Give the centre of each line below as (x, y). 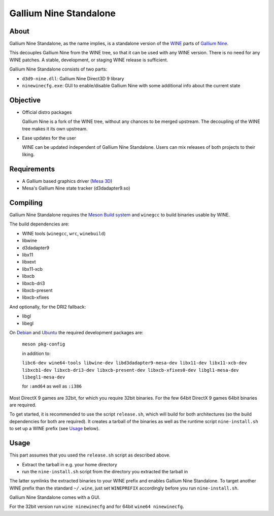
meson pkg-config (44, 344)
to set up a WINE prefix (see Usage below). (55, 429)
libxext (29, 262)
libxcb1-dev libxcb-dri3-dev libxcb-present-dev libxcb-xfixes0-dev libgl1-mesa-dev (130, 370)
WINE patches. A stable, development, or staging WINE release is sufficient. (89, 60)
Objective (25, 100)
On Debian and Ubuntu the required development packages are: (76, 332)
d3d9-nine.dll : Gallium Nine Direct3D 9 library (73, 78)
